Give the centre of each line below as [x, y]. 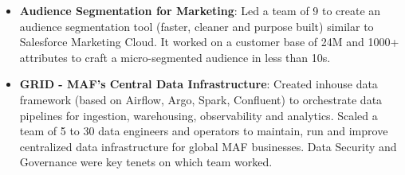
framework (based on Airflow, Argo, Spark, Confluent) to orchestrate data [201, 99]
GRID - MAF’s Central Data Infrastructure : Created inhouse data [199, 84]
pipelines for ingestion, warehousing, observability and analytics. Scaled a [199, 115]
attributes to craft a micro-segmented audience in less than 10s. [175, 57]
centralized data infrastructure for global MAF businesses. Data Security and [208, 146]
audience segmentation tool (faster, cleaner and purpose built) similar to [197, 26]
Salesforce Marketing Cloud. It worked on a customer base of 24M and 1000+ [209, 42]
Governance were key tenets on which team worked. [146, 162]
